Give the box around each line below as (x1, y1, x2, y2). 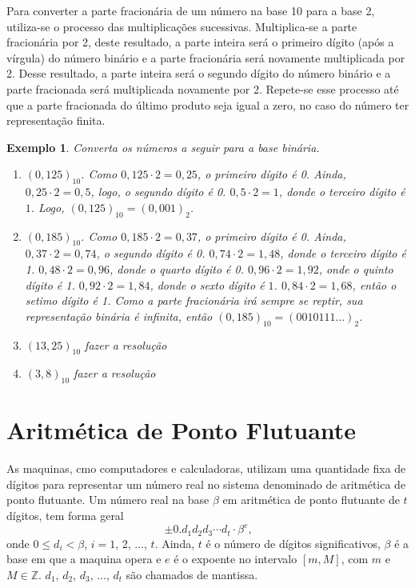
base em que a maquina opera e (6, 550, 162, 567)
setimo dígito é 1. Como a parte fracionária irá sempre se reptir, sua (25, 292, 363, 309)
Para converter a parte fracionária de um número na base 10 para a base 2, (6, 2, 375, 18)
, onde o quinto (318, 260, 393, 277)
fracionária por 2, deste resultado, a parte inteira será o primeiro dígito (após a (6, 34, 394, 50)
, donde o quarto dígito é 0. (109, 260, 244, 277)
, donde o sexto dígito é (150, 276, 265, 293)
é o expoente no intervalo (174, 550, 297, 567)
